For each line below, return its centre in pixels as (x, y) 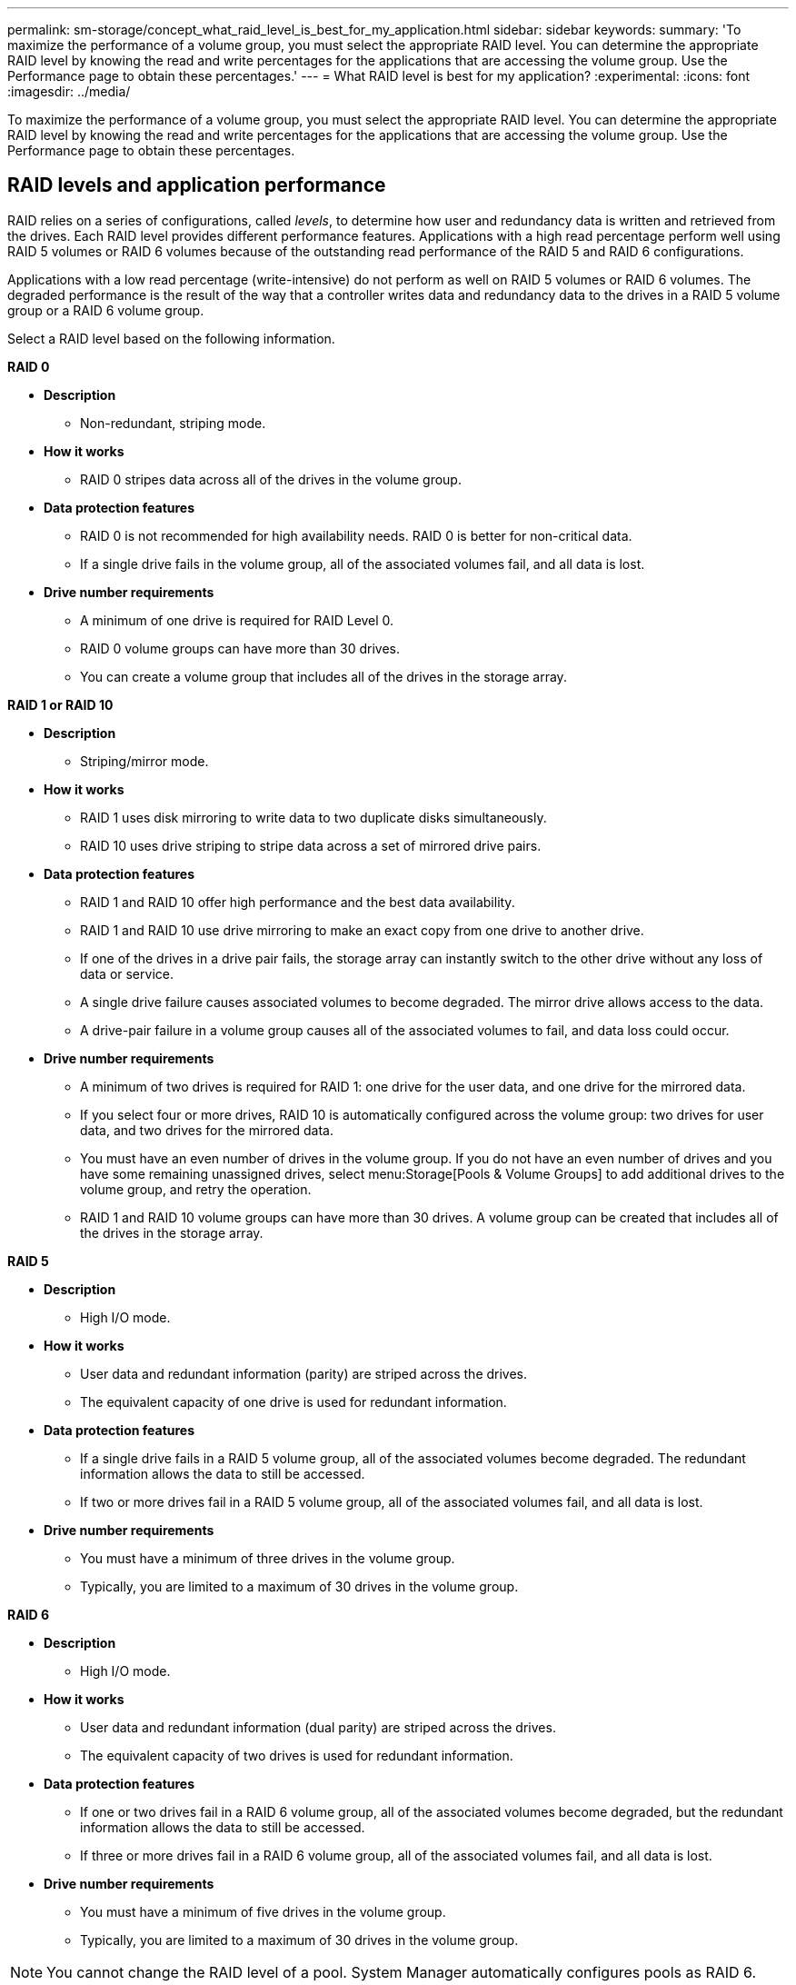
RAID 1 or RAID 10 (60, 704)
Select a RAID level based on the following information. (171, 338)
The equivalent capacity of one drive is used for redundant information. (294, 1401)
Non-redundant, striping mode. (173, 423)
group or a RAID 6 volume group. (106, 310)
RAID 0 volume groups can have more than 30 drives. (240, 648)
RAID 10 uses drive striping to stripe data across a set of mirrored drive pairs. (311, 845)
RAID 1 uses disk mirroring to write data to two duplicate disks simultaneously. (313, 817)
